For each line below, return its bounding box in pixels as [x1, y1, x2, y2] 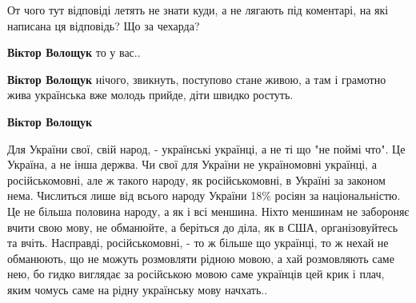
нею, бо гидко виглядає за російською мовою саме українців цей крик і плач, [7, 265, 385, 282]
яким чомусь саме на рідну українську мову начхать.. [7, 281, 268, 297]
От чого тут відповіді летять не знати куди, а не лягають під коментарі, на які [7, 2, 389, 18]
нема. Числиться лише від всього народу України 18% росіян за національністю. [7, 187, 401, 204]
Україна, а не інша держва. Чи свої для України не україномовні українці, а [7, 156, 377, 173]
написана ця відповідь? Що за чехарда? [7, 17, 200, 34]
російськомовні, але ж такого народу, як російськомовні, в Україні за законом [7, 171, 386, 188]
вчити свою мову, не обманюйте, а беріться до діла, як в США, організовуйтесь [7, 218, 398, 235]
